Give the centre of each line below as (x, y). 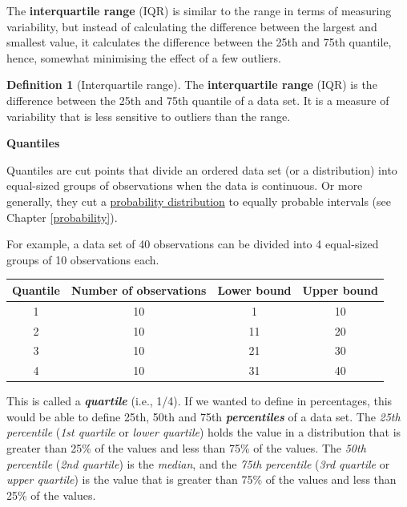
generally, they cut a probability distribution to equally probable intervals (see (199, 201)
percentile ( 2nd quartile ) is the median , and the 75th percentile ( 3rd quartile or (198, 463)
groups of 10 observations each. (83, 259)
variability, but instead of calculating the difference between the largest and (192, 26)
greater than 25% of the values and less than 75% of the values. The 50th (186, 448)
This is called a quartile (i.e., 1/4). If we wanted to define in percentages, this (199, 401)
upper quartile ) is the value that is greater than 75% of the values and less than (201, 479)
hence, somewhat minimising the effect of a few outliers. (144, 57)
